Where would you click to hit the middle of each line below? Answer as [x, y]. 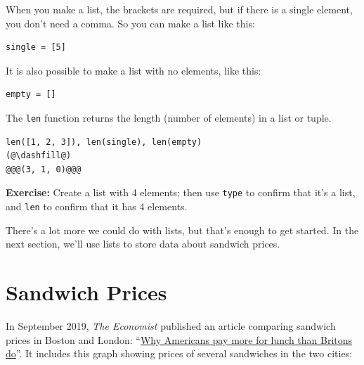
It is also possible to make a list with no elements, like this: [134, 70]
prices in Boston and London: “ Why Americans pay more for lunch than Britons [179, 339]
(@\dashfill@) [39, 156]
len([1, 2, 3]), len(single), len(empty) [104, 142]
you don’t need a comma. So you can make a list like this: [130, 23]
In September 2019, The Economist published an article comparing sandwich [171, 326]
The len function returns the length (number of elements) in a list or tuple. [169, 117]
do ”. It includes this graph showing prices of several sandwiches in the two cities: [179, 353]
